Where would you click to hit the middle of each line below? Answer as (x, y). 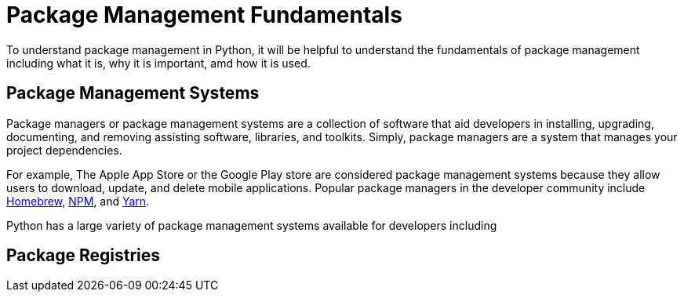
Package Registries (84, 256)
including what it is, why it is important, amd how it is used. (158, 63)
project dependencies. (64, 150)
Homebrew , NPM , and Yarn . (78, 201)
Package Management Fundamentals (204, 15)
